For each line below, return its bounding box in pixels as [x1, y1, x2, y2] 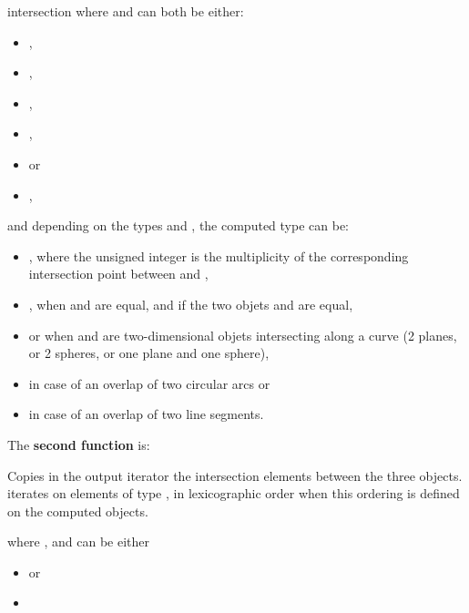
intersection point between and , [28, 264, 209, 283]
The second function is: [7, 434, 150, 454]
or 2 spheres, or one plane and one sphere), [28, 343, 270, 363]
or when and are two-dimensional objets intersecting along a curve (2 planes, [28, 325, 457, 344]
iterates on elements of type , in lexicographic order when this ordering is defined [7, 484, 460, 503]
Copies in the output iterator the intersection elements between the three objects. [7, 465, 463, 485]
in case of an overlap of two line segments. [28, 404, 264, 424]
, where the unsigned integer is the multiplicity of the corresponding [28, 246, 409, 265]
